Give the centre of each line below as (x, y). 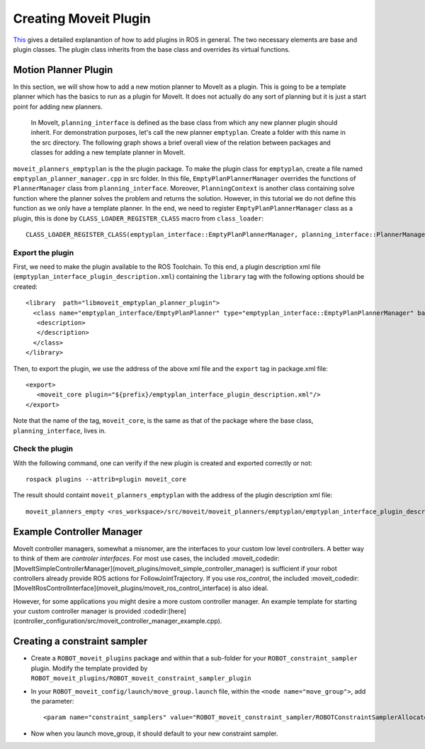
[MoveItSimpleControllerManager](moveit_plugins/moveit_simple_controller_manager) (139, 568)
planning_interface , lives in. (59, 431)
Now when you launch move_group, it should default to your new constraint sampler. (154, 733)
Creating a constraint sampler (80, 642)
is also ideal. (250, 588)
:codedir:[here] (165, 611)
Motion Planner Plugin (63, 70)
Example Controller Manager (78, 532)
